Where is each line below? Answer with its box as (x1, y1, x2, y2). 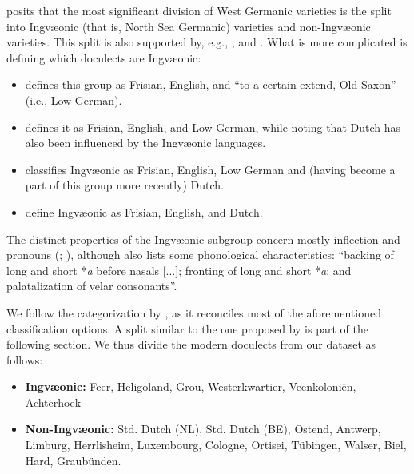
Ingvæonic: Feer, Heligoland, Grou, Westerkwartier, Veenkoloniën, (25, 378, 356, 395)
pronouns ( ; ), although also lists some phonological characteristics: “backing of (6, 246, 394, 263)
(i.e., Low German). (25, 91, 122, 108)
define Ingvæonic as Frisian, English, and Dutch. (25, 203, 263, 220)
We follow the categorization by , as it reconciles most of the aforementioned (6, 304, 381, 321)
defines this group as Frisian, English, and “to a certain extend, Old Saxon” (25, 76, 396, 93)
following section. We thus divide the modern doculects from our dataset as (6, 336, 376, 353)
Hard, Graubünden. (25, 452, 121, 468)
